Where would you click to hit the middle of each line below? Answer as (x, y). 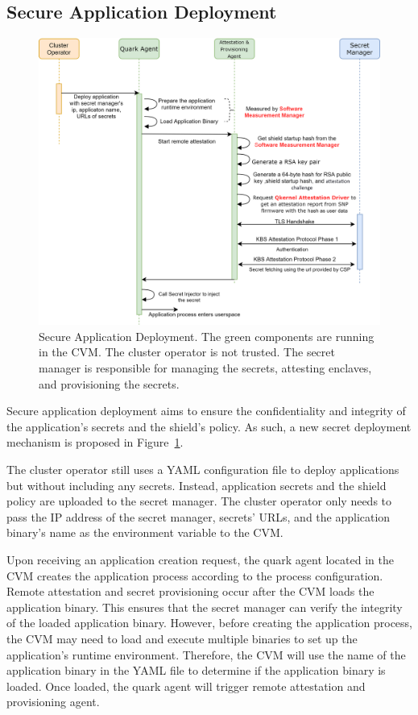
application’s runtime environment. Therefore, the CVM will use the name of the (206, 654)
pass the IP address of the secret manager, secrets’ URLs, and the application (199, 516)
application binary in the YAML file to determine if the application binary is (196, 670)
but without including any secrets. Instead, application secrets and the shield (197, 485)
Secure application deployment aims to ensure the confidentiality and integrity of (206, 411)
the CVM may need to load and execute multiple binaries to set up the (182, 638)
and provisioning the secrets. (109, 383)
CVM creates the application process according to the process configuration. (195, 575)
